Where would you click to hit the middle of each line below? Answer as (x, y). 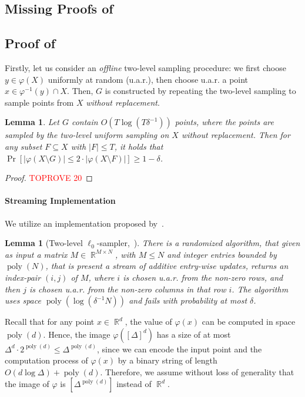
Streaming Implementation (60, 201)
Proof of (30, 43)
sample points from (39, 102)
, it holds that (139, 146)
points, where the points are (224, 122)
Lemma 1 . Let (32, 122)
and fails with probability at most (188, 300)
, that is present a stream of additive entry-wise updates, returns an (167, 266)
